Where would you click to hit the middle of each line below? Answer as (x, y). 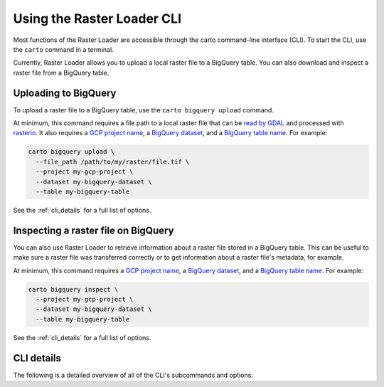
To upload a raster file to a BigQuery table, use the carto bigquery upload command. (143, 110)
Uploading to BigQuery (65, 93)
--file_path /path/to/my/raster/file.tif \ (113, 161)
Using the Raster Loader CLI (97, 18)
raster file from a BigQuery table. (61, 73)
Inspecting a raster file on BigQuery (94, 230)
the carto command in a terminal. (63, 49)
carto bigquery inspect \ (73, 289)
